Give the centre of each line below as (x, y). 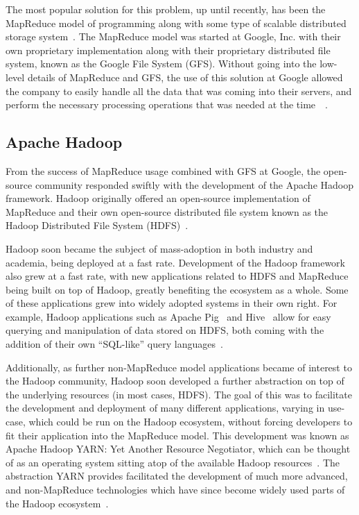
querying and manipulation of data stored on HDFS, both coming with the (165, 330)
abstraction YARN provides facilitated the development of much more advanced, (177, 476)
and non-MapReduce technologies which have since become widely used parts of (175, 490)
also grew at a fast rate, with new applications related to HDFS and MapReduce (177, 276)
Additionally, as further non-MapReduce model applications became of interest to (179, 367)
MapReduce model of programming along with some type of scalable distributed (176, 23)
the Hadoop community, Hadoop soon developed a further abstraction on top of (175, 381)
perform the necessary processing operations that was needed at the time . (167, 104)
